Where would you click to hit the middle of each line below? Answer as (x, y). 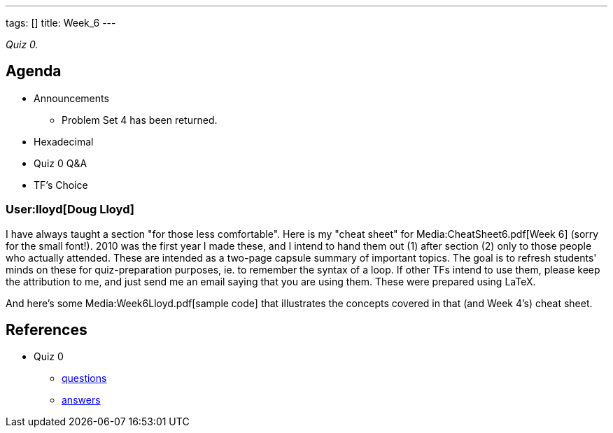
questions (84, 378)
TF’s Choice (61, 185)
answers (81, 400)
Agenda (34, 71)
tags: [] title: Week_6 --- (61, 23)
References (47, 330)
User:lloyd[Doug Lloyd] (70, 210)
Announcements (71, 98)
